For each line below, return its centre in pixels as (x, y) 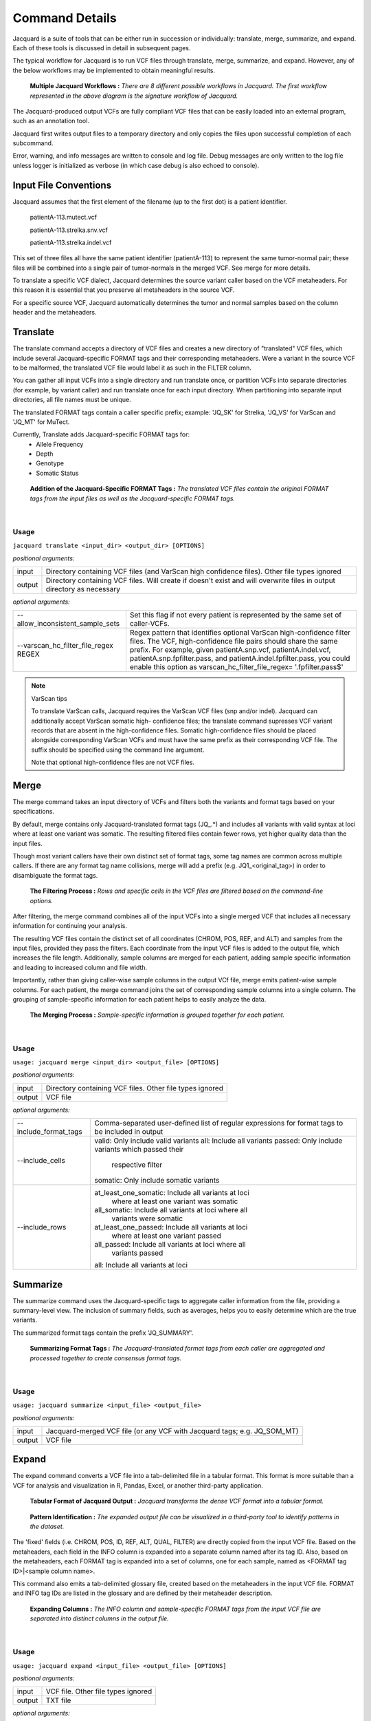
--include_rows (42, 1227)
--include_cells (41, 1161)
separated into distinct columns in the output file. (100, 1618)
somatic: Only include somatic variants (157, 1181)
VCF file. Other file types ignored (99, 1691)
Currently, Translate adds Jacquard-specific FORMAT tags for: (101, 434)
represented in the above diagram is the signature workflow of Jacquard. (134, 96)
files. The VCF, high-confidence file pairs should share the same (234, 642)
